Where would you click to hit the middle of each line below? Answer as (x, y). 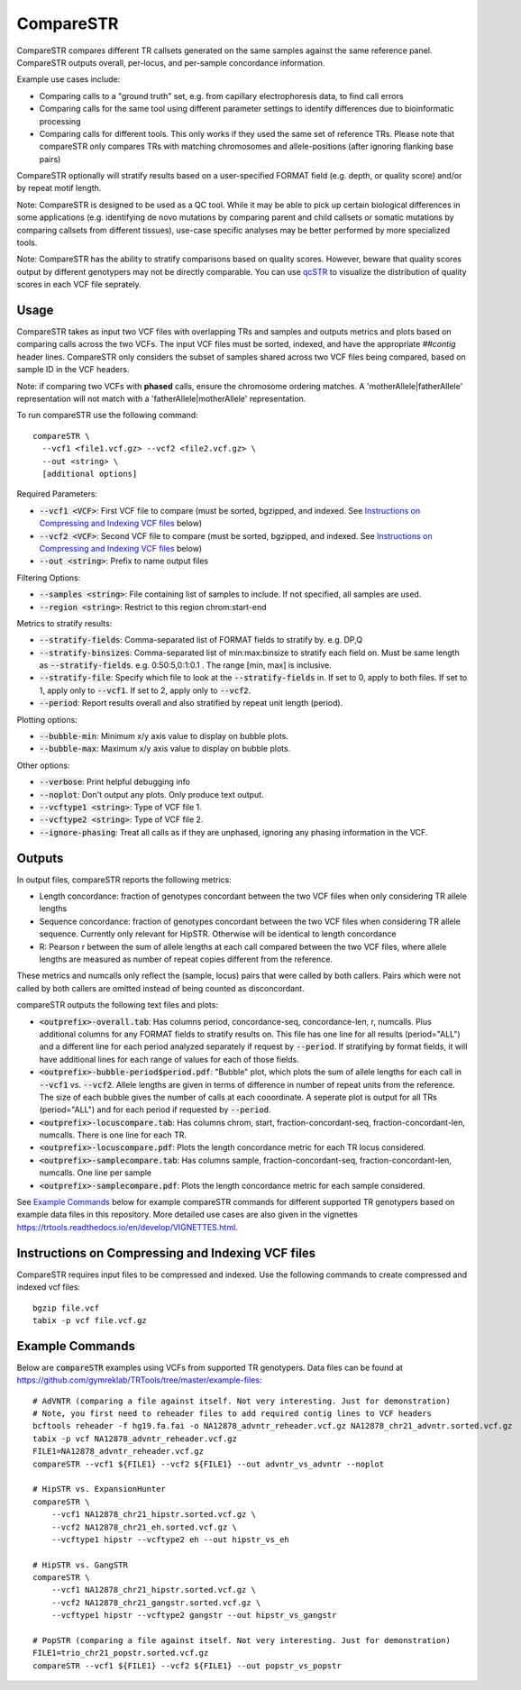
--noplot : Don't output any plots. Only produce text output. (152, 794)
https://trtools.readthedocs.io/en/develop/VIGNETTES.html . (127, 1227)
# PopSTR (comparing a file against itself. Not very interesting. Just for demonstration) (242, 1641)
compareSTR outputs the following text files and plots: (117, 1005)
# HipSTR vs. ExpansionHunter (100, 1489)
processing (60, 121)
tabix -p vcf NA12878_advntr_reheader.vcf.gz (135, 1439)
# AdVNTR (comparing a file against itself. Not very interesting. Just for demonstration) (242, 1401)
